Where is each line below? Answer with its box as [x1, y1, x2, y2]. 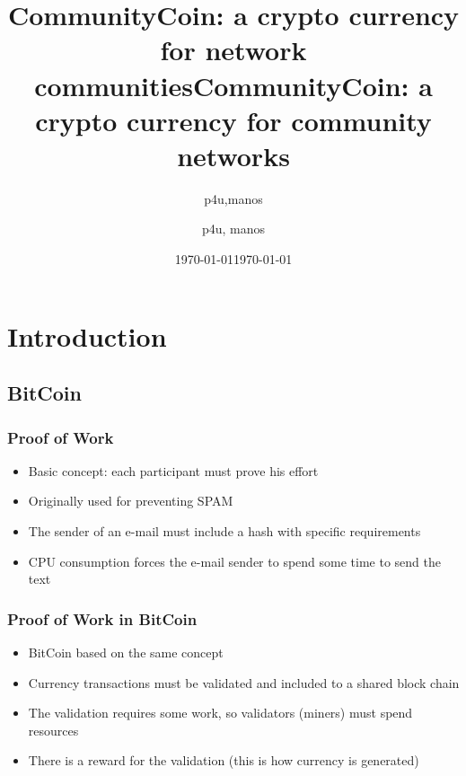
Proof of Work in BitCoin [7, 607, 198, 630]
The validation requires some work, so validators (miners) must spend [28, 703, 413, 722]
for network [160, 31, 307, 68]
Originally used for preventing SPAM [28, 491, 233, 510]
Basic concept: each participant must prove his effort [28, 461, 319, 480]
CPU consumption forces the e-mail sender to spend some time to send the [28, 551, 441, 570]
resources [28, 720, 79, 739]
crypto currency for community [35, 101, 432, 138]
